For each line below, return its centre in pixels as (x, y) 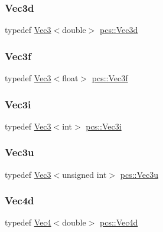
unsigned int (84, 174)
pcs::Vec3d (119, 30)
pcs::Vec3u (139, 174)
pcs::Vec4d (119, 222)
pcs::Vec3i (104, 126)
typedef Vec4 (28, 222)
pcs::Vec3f (110, 78)
